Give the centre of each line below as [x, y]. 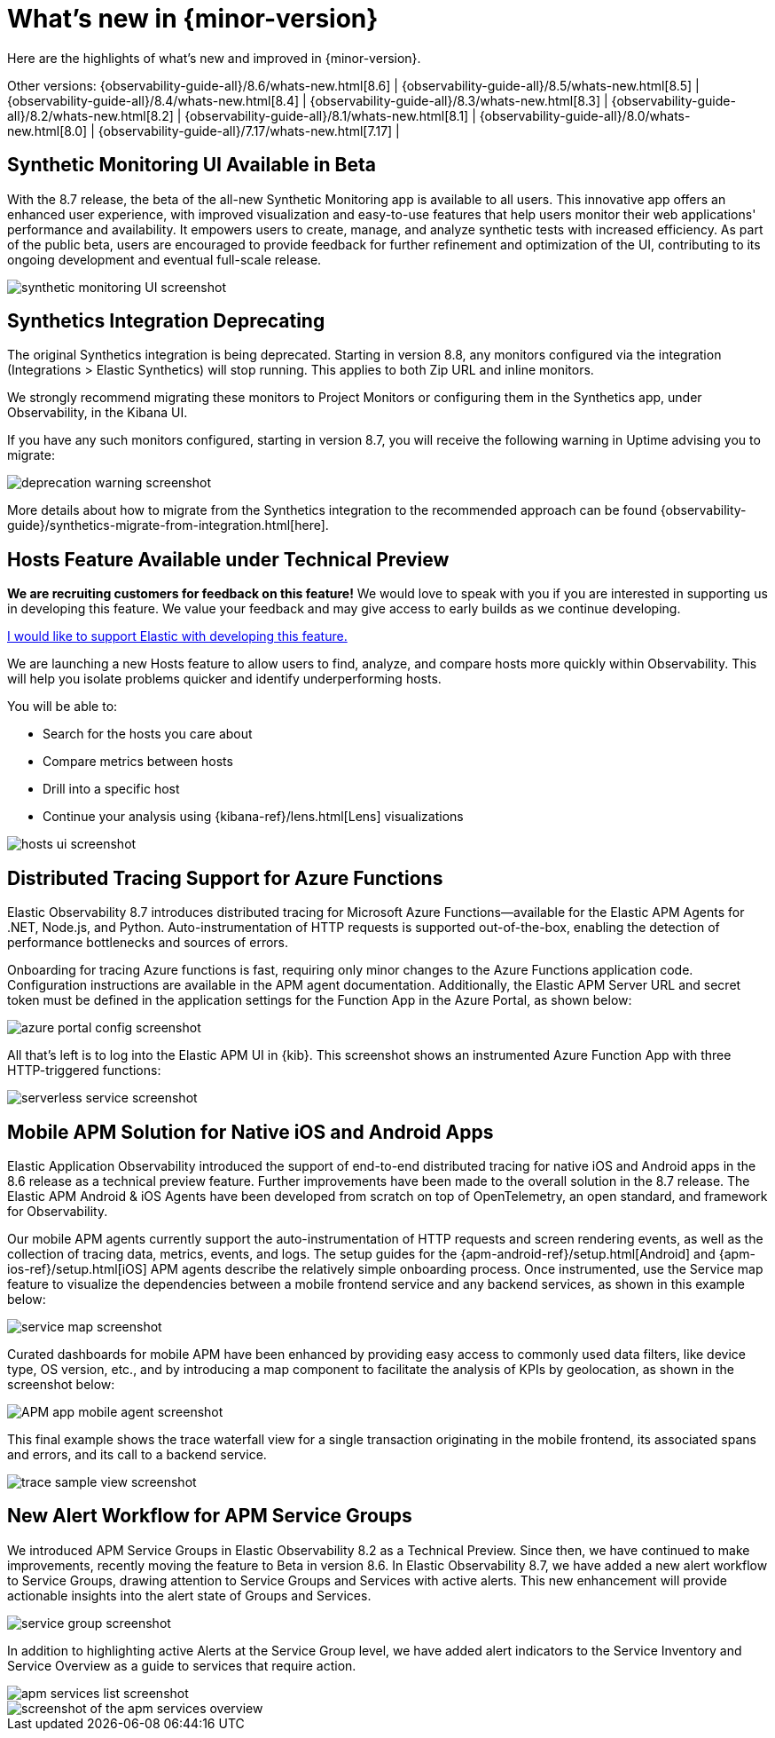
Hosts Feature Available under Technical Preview [228, 559]
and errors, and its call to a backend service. [137, 1454]
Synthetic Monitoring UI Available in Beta [192, 165]
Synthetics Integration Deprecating [166, 321]
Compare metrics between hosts [138, 762]
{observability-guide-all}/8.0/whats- [585, 115]
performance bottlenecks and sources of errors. [148, 943]
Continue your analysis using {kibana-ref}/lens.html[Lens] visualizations [253, 817]
